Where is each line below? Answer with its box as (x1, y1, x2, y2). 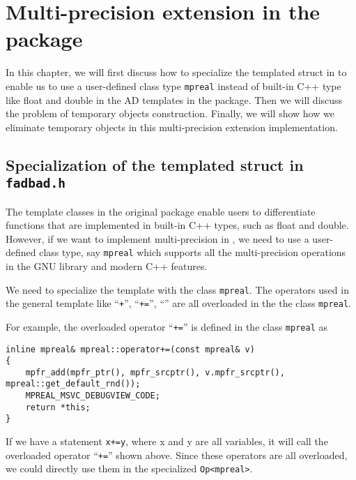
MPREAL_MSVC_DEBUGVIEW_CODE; (25, 391, 160, 401)
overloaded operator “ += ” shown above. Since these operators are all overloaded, (6, 447, 348, 462)
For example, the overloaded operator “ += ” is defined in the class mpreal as (6, 319, 327, 333)
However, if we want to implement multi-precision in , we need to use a (6, 231, 309, 246)
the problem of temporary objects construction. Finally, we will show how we (6, 106, 334, 121)
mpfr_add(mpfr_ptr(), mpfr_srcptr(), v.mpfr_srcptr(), (25, 367, 285, 377)
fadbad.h (6, 176, 65, 191)
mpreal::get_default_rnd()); (6, 379, 141, 389)
